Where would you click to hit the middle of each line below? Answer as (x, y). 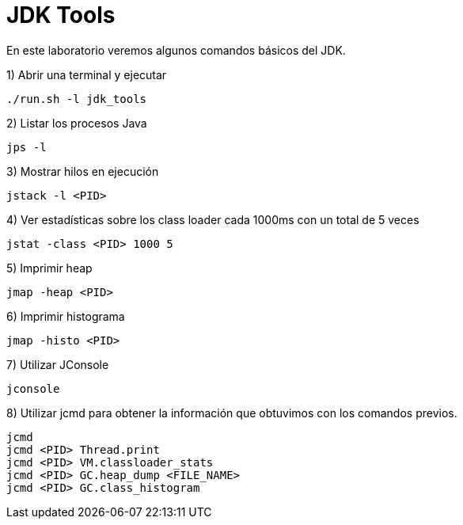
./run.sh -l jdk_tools (77, 99)
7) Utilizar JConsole (58, 364)
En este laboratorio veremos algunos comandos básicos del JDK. (176, 50)
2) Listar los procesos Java (77, 123)
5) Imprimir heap (49, 268)
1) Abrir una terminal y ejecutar (87, 74)
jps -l (27, 147)
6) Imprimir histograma (66, 316)
